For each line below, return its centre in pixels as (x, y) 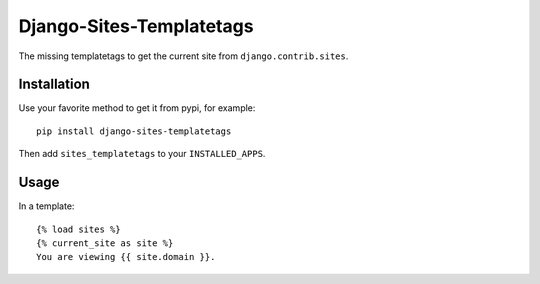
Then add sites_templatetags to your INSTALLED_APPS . (142, 154)
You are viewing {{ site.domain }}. (126, 257)
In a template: (46, 206)
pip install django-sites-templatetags (134, 131)
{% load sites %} (78, 229)
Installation (54, 84)
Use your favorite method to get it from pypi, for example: (137, 108)
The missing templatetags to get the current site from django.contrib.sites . (183, 56)
